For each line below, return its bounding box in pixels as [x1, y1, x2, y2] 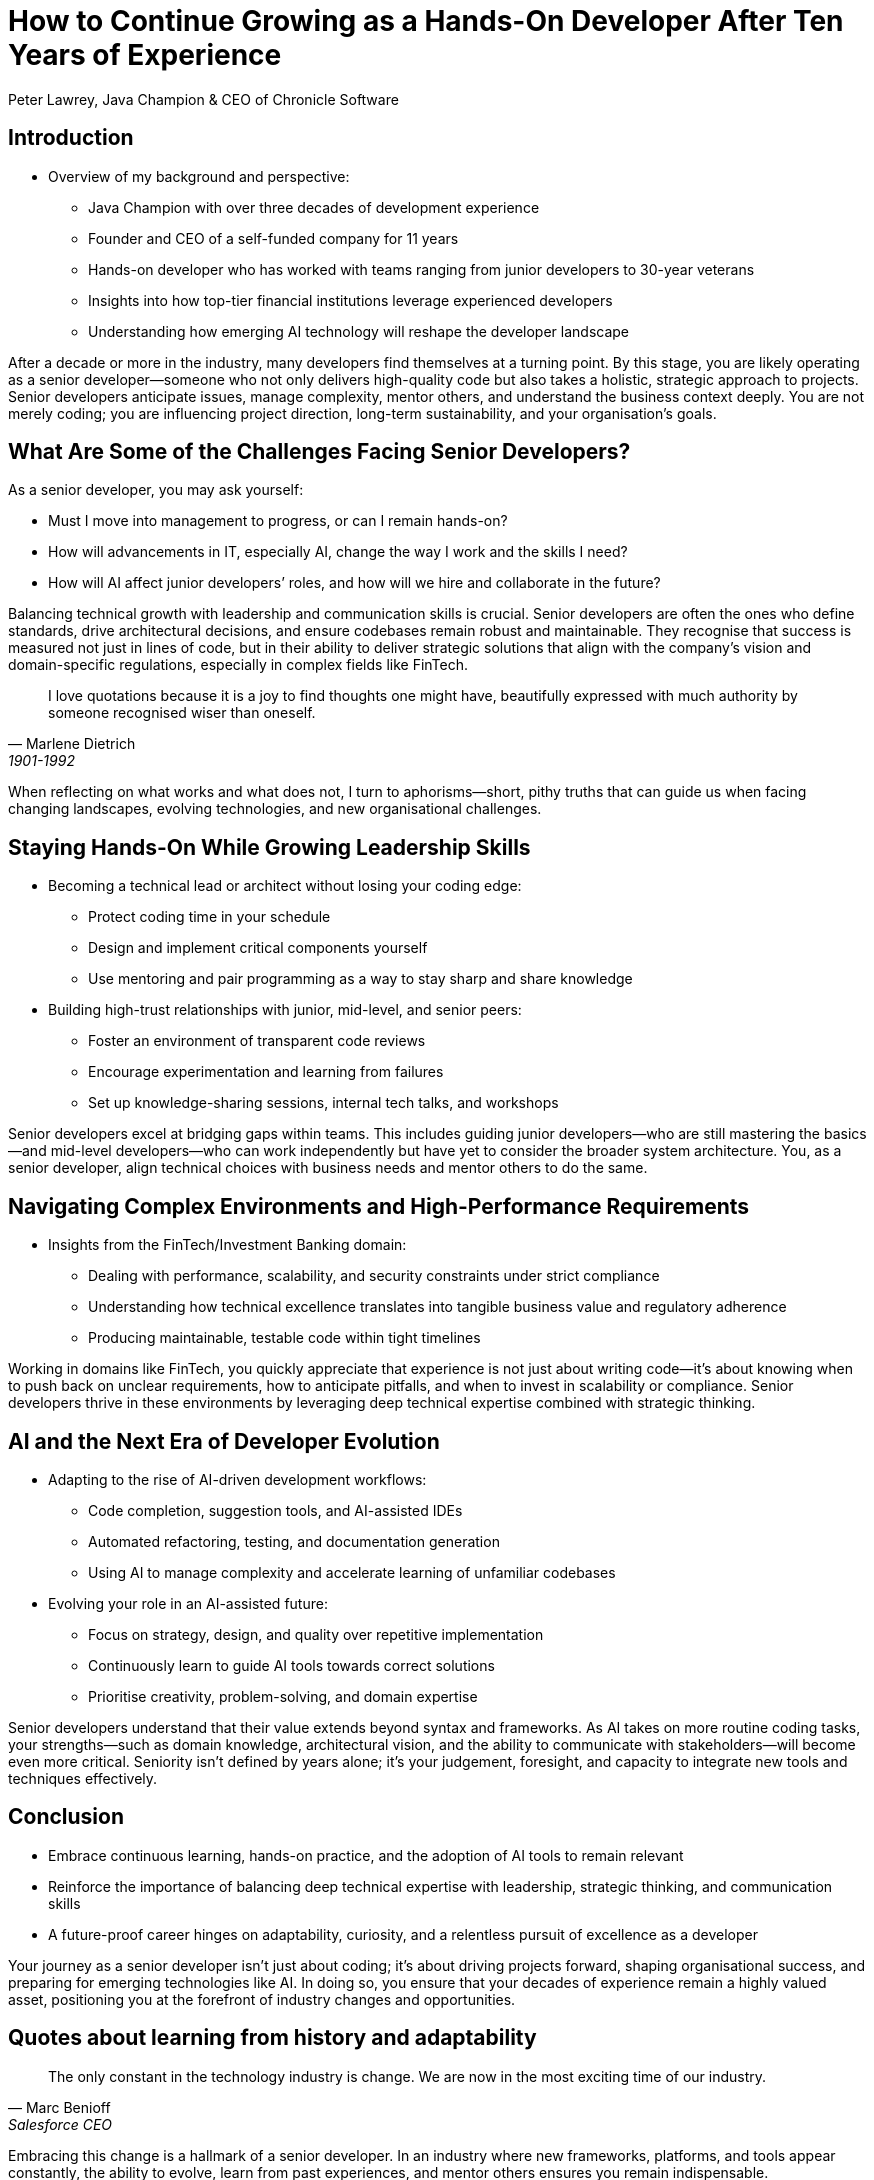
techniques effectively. [8, 1769, 158, 1787]
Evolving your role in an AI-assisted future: [48, 1594, 328, 1612]
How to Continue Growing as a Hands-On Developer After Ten [8, 4, 844, 38]
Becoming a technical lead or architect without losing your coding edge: [48, 877, 522, 895]
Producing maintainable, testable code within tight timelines [88, 1329, 481, 1347]
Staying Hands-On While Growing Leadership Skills [8, 834, 531, 860]
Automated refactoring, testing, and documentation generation [88, 1532, 500, 1550]
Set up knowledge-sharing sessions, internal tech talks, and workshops [88, 1094, 559, 1112]
